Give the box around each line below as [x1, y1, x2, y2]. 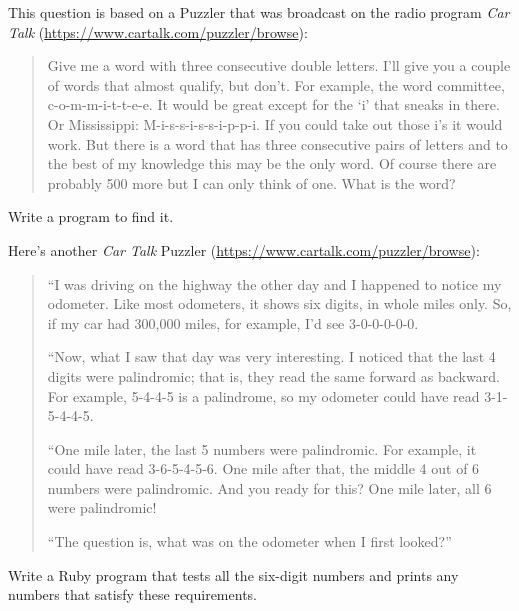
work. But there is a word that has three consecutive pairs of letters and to [47, 133, 508, 154]
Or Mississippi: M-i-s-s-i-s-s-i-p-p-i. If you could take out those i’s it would [47, 113, 503, 134]
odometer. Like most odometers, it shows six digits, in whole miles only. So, [47, 293, 512, 314]
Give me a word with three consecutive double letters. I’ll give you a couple [47, 55, 511, 76]
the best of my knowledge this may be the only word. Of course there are [47, 153, 497, 174]
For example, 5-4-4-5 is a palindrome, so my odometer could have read [47, 385, 480, 406]
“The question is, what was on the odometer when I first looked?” [47, 531, 452, 552]
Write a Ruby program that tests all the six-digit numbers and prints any [8, 564, 459, 585]
